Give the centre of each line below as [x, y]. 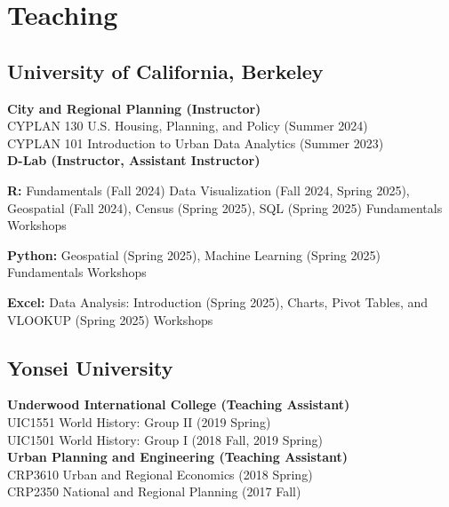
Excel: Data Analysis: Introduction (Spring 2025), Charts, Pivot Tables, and [218, 301]
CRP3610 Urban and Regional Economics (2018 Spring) [160, 474]
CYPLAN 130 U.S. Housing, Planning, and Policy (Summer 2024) [188, 126]
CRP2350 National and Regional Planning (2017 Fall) [154, 491]
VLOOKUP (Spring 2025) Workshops [110, 319]
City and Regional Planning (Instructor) [134, 108]
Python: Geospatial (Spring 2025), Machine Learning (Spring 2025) [194, 254]
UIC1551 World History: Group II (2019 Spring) [139, 421]
